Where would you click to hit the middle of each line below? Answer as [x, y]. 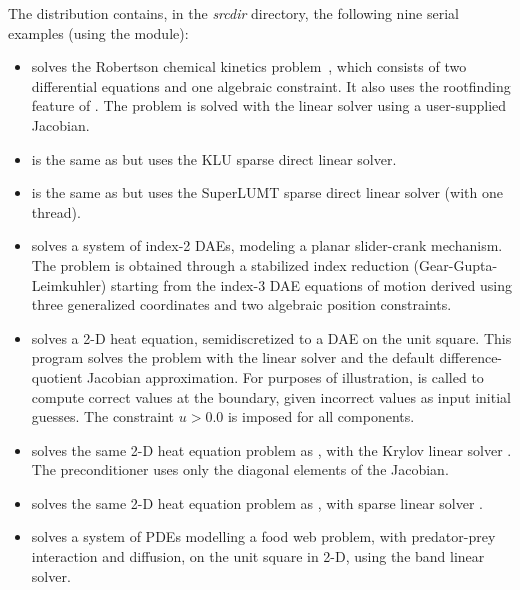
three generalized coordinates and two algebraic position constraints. [241, 304]
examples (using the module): [98, 32]
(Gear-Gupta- [455, 264]
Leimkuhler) [69, 284]
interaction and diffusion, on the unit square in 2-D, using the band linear [258, 556]
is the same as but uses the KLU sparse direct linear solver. [214, 158]
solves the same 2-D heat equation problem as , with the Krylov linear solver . [271, 449]
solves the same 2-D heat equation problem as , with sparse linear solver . [257, 502]
